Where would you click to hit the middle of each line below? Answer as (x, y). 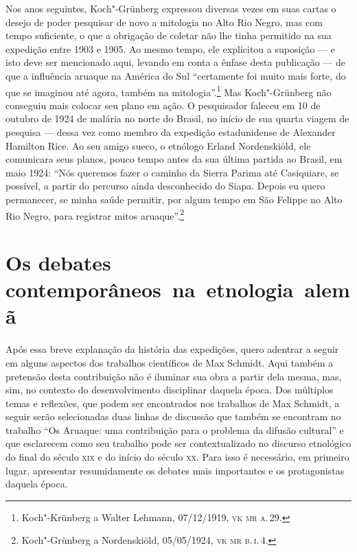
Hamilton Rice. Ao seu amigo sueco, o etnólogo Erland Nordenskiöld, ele (158, 145)
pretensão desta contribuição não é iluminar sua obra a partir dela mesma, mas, (174, 376)
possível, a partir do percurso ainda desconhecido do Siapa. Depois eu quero (165, 186)
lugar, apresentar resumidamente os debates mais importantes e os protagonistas (175, 470)
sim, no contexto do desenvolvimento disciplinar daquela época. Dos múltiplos (170, 390)
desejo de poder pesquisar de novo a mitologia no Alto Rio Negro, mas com (164, 22)
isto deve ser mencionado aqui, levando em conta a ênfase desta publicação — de (175, 62)
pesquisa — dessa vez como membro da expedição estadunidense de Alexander (171, 132)
